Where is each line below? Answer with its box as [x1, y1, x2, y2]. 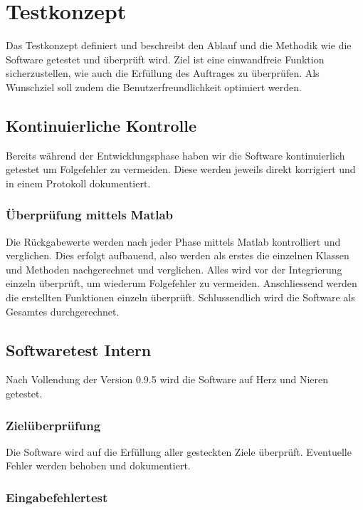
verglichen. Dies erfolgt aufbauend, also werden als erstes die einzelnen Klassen [6, 248, 349, 263]
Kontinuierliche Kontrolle [6, 114, 196, 136]
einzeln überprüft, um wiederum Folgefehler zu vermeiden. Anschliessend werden [6, 276, 357, 291]
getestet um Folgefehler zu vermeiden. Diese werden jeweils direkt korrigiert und [6, 162, 356, 177]
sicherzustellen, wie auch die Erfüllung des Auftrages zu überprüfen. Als [6, 66, 320, 80]
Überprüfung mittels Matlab [6, 206, 174, 224]
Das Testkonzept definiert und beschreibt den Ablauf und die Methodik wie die [6, 38, 352, 53]
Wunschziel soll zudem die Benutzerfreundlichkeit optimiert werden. [6, 79, 302, 94]
